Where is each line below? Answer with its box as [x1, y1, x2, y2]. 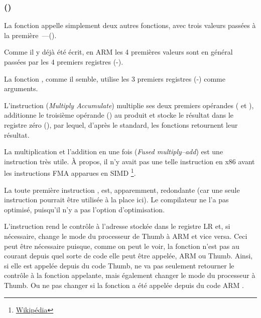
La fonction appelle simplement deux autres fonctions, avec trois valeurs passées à [4, 20, 256, 31]
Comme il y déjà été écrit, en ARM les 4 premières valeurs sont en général [4, 47, 233, 57]
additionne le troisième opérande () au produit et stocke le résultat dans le [4, 110, 234, 120]
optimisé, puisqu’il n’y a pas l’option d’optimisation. [4, 204, 165, 214]
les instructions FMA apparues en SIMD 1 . [4, 166, 136, 178]
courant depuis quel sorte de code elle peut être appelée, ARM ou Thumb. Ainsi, [4, 250, 253, 261]
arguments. [4, 83, 38, 94]
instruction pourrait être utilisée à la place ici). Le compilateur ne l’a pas [4, 194, 229, 205]
